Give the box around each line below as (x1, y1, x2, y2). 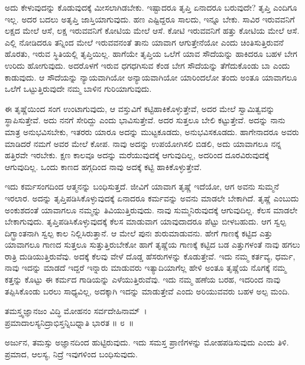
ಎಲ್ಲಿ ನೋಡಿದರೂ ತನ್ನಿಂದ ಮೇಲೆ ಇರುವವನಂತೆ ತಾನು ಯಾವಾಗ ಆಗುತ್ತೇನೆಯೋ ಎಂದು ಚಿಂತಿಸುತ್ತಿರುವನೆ (5, 36, 284, 48)
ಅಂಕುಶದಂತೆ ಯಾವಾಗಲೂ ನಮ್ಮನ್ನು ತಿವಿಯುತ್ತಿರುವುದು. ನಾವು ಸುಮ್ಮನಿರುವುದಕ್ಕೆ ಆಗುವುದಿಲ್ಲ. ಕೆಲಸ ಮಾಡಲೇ (5, 203, 298, 216)
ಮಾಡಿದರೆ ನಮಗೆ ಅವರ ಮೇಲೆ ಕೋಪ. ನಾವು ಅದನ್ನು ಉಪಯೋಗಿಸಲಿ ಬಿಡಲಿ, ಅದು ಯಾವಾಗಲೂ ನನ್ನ (5, 137, 281, 149)
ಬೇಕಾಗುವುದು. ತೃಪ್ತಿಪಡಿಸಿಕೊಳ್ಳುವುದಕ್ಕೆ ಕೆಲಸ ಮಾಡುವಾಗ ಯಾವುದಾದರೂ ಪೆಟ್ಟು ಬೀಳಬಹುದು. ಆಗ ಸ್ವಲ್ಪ (5, 215, 286, 228)
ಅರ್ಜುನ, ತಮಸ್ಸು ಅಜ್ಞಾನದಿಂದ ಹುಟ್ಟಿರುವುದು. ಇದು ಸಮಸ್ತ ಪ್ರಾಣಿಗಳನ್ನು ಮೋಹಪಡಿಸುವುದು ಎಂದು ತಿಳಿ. (5, 336, 289, 348)
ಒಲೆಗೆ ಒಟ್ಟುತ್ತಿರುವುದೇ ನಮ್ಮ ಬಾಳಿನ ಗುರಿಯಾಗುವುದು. (5, 82, 152, 95)
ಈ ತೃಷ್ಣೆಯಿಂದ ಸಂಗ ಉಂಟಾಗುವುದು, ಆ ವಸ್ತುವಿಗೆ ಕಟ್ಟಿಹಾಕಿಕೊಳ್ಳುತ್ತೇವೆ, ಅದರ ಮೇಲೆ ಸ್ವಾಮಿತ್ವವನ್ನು (5, 102, 275, 114)
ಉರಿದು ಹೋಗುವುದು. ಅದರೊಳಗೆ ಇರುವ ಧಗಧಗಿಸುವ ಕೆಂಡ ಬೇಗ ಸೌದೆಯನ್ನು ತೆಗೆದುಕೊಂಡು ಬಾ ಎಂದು (5, 59, 290, 71)
